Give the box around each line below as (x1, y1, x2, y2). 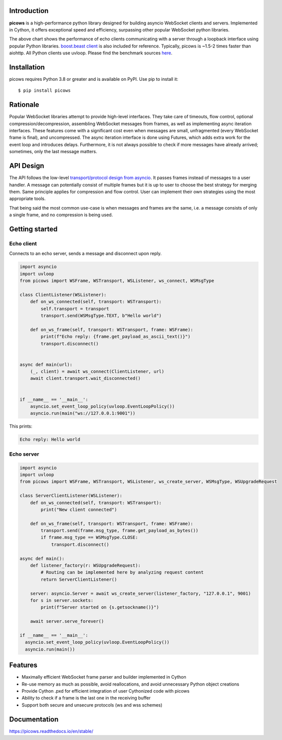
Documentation (9, 715, 59, 724)
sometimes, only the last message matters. (9, 149, 97, 155)
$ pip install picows (18, 88, 71, 93)
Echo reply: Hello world (19, 437, 81, 443)
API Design (9, 162, 44, 170)
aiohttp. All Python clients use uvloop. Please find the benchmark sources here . (9, 50, 173, 56)
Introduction (9, 6, 49, 15)
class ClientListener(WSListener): (19, 292, 107, 297)
